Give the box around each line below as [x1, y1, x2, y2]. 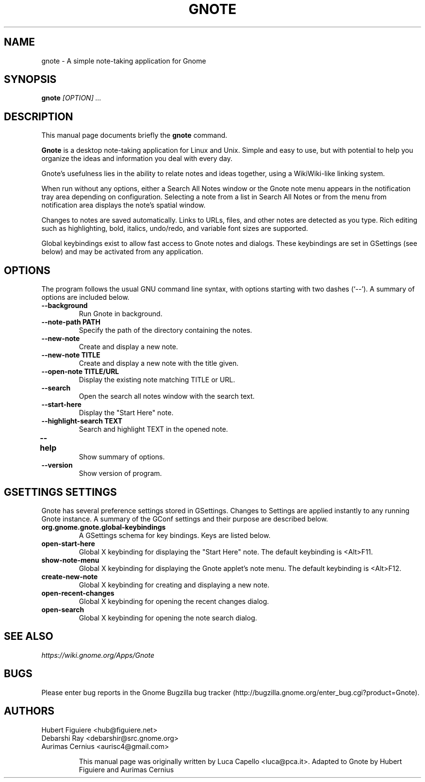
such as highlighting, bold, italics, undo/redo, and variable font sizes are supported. [41, 224, 308, 233]
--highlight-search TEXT [41, 417, 123, 425]
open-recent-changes [41, 588, 114, 597]
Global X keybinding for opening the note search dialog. [79, 613, 257, 622]
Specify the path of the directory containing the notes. [79, 326, 252, 335]
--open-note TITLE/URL [41, 367, 119, 376]
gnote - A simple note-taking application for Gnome [41, 56, 206, 65]
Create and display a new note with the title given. [79, 359, 239, 368]
